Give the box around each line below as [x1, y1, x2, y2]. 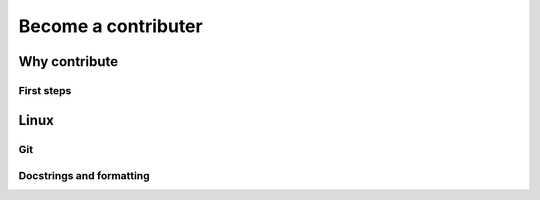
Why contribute [18, 53, 119, 70]
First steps [18, 83, 72, 97]
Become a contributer [18, 15, 204, 37]
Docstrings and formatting [18, 169, 150, 183]
